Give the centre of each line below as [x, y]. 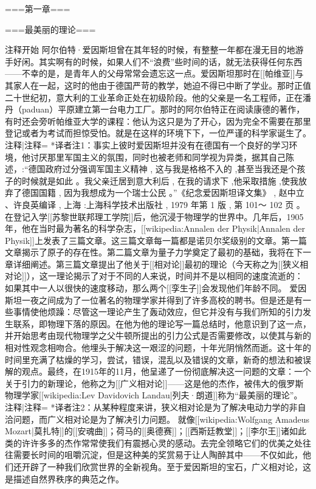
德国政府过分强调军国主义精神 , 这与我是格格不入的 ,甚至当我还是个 [163, 169]
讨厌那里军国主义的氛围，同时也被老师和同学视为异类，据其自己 [158, 157]
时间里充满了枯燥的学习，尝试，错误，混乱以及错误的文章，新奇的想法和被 [154, 359]
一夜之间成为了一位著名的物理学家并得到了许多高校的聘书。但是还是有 [162, 300]
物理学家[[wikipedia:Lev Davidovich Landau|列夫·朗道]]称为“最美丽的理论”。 [154, 395]
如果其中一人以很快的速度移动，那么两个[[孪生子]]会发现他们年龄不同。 [146, 288]
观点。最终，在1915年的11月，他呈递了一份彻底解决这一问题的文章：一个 [166, 371]
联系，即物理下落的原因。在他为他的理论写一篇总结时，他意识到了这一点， [162, 323]
